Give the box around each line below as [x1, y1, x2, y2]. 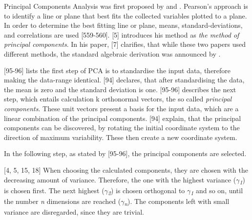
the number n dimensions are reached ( [4, 196, 121, 206]
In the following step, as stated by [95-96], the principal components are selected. [4, 148, 247, 159]
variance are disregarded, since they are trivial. [4, 206, 144, 217]
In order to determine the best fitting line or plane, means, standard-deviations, [4, 20, 243, 30]
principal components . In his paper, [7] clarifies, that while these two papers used [4, 39, 246, 49]
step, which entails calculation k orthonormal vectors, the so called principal [4, 94, 232, 104]
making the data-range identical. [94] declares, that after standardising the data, [4, 75, 245, 85]
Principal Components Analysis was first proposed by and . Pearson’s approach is [4, 1, 248, 11]
